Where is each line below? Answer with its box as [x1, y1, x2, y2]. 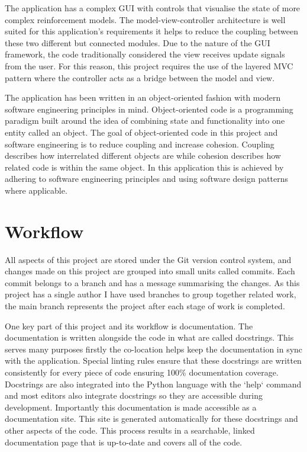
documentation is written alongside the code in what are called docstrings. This [5, 331, 294, 344]
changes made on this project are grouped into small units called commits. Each [5, 265, 295, 277]
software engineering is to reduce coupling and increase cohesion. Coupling [5, 137, 274, 150]
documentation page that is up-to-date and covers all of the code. [5, 435, 243, 448]
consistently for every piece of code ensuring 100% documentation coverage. [5, 366, 279, 378]
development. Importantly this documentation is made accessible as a [5, 400, 257, 413]
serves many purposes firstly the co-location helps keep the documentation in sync [5, 342, 303, 355]
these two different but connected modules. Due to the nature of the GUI [5, 36, 270, 49]
